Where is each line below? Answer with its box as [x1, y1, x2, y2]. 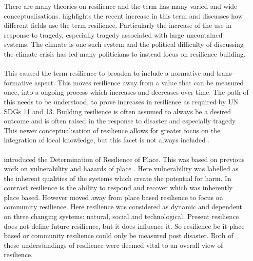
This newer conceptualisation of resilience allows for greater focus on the [4, 125, 220, 135]
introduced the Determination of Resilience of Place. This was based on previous [4, 154, 245, 164]
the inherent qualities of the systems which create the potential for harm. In [4, 173, 231, 183]
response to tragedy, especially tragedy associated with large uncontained [4, 29, 223, 40]
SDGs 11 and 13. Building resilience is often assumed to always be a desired [4, 106, 231, 116]
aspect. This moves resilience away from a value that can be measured [34, 77, 244, 87]
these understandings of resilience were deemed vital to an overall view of [4, 240, 223, 250]
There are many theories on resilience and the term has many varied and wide [4, 1, 237, 11]
